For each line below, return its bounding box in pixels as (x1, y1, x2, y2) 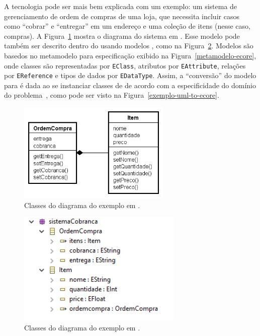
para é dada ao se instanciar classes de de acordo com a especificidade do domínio (4, 80, 256, 90)
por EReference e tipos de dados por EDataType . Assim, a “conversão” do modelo (4, 70, 256, 81)
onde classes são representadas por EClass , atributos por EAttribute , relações (4, 60, 246, 71)
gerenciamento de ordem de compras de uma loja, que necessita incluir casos (4, 11, 239, 21)
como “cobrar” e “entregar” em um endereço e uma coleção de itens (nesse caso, (4, 21, 250, 31)
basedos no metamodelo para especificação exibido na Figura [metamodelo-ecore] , (4, 50, 256, 60)
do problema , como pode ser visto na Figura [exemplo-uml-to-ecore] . (4, 90, 219, 100)
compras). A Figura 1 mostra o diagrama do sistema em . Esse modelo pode (4, 30, 240, 41)
